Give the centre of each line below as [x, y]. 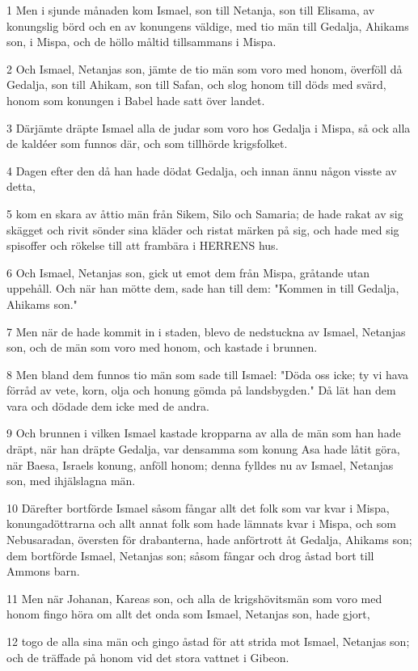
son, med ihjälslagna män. [71, 481]
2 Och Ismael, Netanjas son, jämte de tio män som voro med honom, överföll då [205, 68]
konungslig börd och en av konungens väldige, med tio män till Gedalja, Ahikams [208, 25]
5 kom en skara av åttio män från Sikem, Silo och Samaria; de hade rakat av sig [205, 213]
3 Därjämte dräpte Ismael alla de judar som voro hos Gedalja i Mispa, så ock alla [209, 127]
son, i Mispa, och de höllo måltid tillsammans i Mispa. [141, 42]
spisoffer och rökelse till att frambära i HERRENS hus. [143, 245]
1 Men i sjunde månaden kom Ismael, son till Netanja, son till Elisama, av [191, 10]
